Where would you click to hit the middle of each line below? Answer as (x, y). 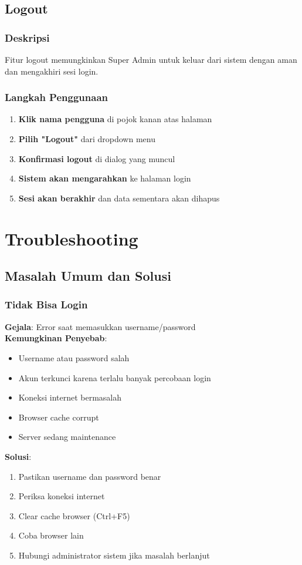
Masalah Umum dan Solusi (88, 276)
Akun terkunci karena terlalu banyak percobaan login (115, 377)
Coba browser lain (51, 535)
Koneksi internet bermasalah (70, 397)
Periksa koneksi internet (62, 496)
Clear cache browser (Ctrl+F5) (74, 515)
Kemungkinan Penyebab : (56, 338)
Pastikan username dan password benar (90, 476)
